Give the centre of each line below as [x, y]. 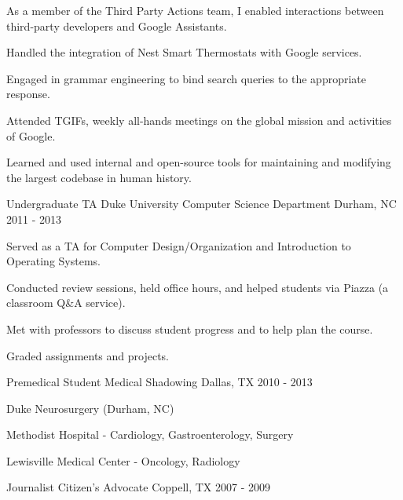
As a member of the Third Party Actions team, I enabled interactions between [195, 10]
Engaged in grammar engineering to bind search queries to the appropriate [186, 78]
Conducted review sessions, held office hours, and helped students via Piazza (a [198, 287]
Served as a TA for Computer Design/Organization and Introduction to [179, 245]
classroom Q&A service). [66, 303]
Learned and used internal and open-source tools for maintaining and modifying [199, 162]
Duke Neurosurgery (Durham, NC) [90, 408]
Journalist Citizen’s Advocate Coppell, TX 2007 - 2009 [139, 487]
